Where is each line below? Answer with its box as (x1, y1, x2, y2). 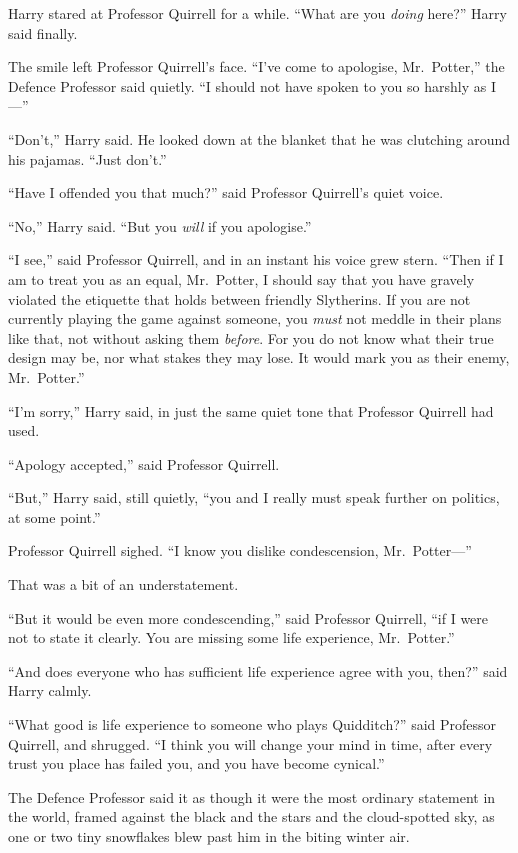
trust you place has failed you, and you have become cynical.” (8, 753, 385, 774)
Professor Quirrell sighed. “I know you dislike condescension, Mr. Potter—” (8, 540, 472, 561)
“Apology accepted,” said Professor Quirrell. (8, 453, 280, 474)
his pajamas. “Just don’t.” (8, 148, 167, 169)
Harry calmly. (8, 680, 92, 701)
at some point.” (8, 506, 101, 527)
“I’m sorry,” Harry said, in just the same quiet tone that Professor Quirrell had (8, 400, 494, 421)
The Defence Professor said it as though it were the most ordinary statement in (8, 786, 496, 807)
